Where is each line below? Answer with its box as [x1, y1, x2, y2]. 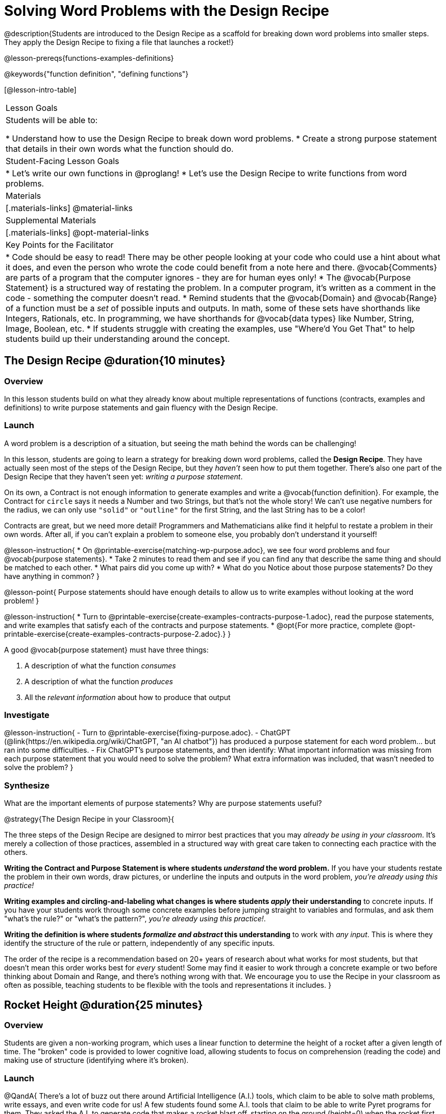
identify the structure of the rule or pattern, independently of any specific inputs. [4, 939, 275, 948]
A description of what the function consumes [24, 661, 176, 670]
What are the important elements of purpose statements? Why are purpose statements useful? [4, 799, 322, 808]
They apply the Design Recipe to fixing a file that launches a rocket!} [4, 37, 234, 47]
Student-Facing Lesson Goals [6, 155, 119, 166]
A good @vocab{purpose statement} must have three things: [4, 645, 209, 654]
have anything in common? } [4, 571, 100, 581]
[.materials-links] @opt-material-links [6, 227, 149, 238]
